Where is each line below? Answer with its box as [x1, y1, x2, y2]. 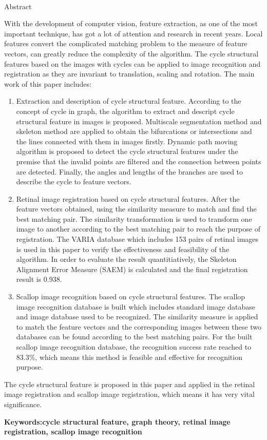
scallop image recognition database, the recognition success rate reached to [16, 341, 252, 352]
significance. [4, 398, 42, 409]
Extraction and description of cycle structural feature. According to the [16, 95, 241, 106]
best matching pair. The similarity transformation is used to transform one [16, 213, 252, 224]
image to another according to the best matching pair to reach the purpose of [16, 223, 260, 234]
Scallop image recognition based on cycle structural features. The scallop [16, 291, 245, 302]
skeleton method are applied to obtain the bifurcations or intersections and [16, 126, 252, 137]
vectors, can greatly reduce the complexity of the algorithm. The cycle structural [4, 48, 259, 59]
